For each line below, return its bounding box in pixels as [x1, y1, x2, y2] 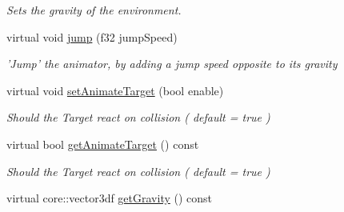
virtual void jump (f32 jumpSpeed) [6, 28, 178, 45]
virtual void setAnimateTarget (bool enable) [6, 82, 224, 98]
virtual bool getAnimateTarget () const [6, 135, 199, 152]
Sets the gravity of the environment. [6, 2, 182, 18]
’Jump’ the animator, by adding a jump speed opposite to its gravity [6, 55, 338, 72]
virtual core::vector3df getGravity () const [6, 190, 213, 206]
